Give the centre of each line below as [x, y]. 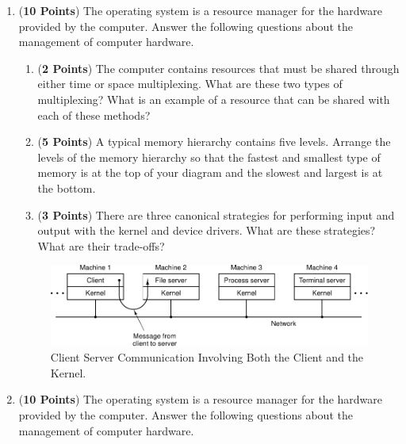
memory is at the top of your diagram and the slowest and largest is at [210, 172]
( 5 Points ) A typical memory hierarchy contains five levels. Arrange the [214, 142]
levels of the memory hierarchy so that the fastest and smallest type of [209, 157]
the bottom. [67, 188]
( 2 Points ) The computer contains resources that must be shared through [218, 68]
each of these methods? [94, 115]
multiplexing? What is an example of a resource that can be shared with [214, 99]
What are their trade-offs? [101, 245]
